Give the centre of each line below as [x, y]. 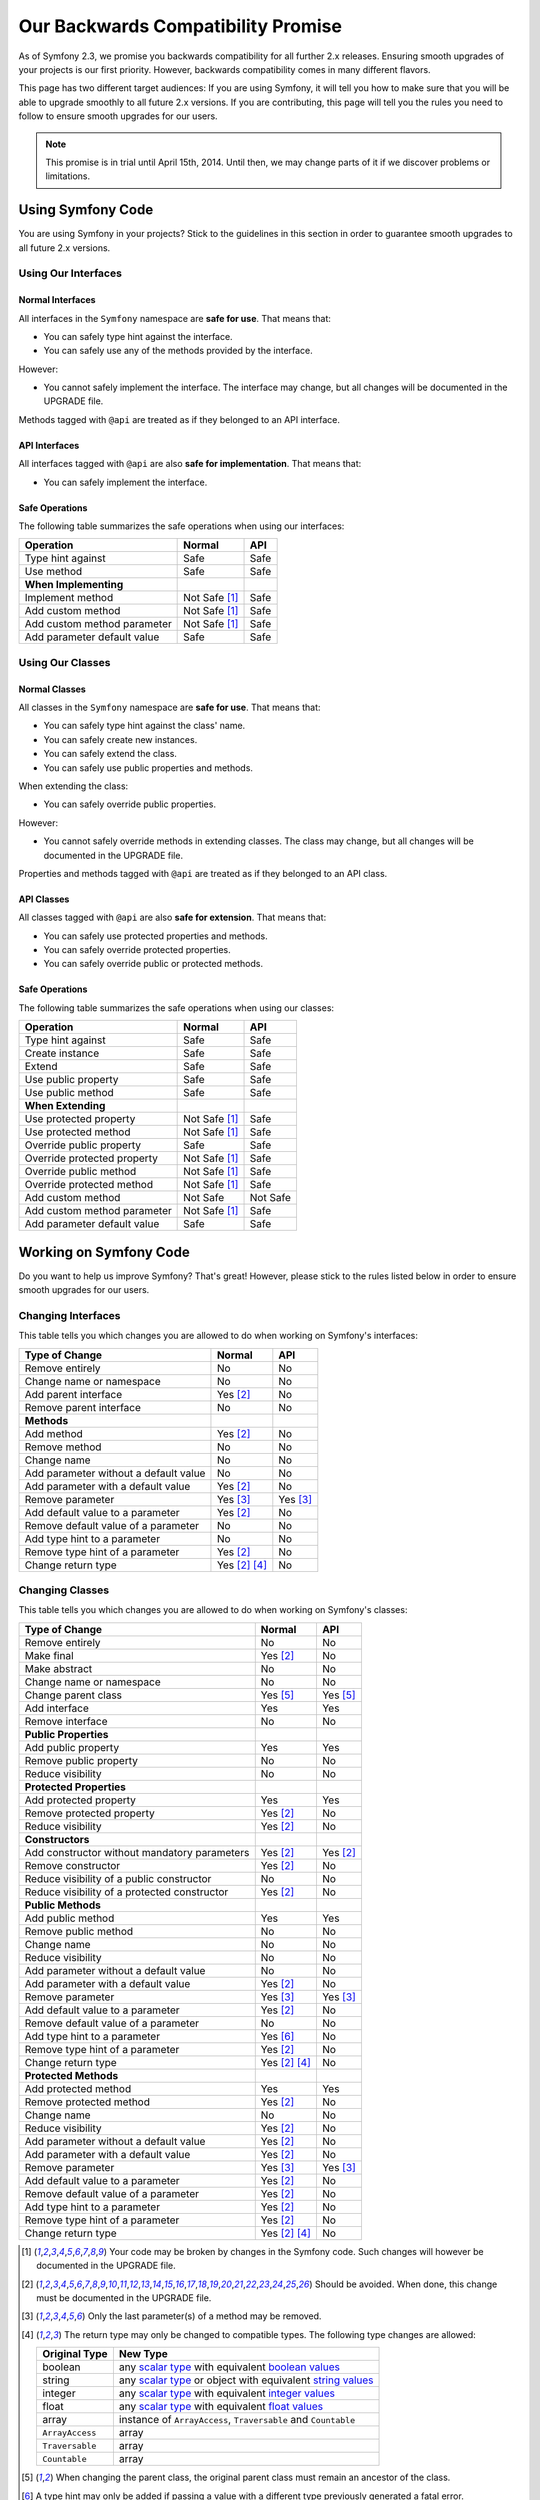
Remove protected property [89, 1813]
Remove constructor [72, 1865]
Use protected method [77, 1132]
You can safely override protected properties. [137, 950]
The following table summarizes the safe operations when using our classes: [176, 1007]
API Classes [44, 899]
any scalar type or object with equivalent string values [246, 2380]
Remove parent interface [83, 1407]
